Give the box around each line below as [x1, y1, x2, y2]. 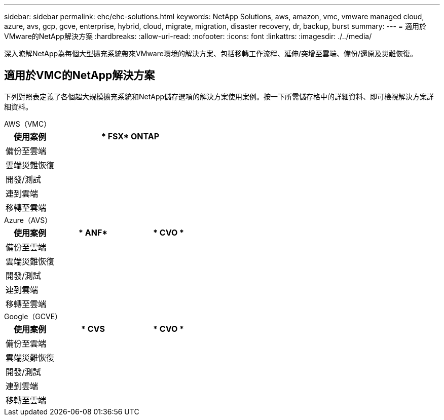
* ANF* [79, 227, 108, 238]
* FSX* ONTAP [101, 131, 160, 141]
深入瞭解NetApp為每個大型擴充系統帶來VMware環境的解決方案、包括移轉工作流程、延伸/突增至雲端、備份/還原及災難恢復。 [4, 49, 418, 58]
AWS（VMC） [4, 119, 51, 128]
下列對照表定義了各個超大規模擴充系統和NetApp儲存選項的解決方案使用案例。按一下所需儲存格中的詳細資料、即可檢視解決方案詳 [4, 92, 434, 101]
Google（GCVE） [4, 312, 62, 321]
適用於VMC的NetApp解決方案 [4, 69, 155, 82]
